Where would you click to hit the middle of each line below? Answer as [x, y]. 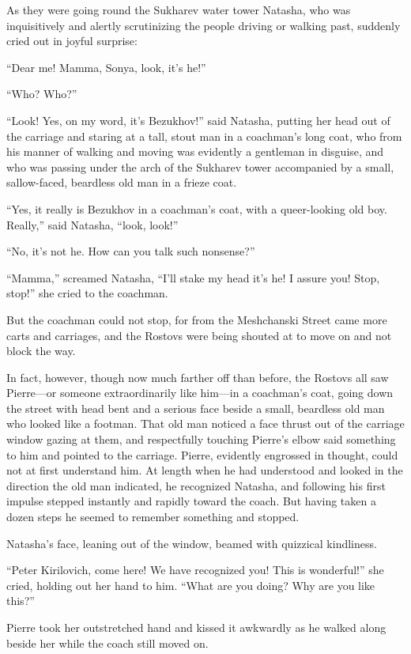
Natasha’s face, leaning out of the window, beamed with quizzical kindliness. [192, 543]
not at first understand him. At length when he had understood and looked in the [205, 470]
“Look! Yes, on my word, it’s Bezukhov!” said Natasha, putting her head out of [198, 120]
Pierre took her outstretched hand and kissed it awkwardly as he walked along [196, 627]
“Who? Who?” [42, 94]
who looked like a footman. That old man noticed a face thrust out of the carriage [205, 423]
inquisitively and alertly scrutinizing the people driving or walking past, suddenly [204, 25]
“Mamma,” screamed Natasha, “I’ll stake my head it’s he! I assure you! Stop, [193, 277]
